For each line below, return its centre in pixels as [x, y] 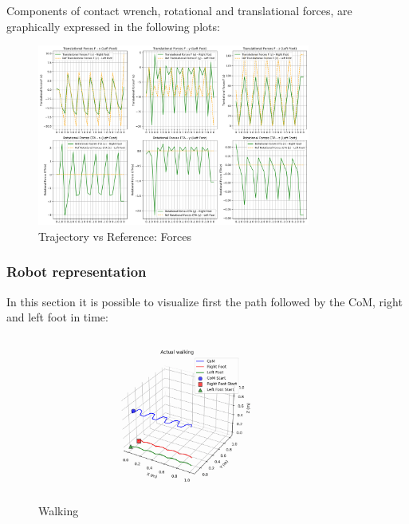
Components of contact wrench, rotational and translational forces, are [179, 10]
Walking [59, 510]
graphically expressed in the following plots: [113, 26]
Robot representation [77, 272]
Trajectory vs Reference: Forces [115, 236]
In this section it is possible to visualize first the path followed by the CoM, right [204, 301]
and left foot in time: [57, 317]
